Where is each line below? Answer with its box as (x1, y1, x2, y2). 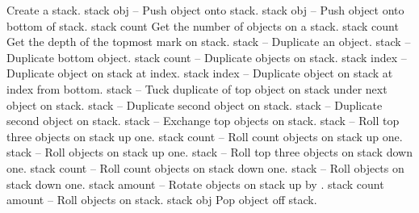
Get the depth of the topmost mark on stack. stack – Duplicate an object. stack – (6, 33, 411, 50)
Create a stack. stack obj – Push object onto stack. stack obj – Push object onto (6, 2, 404, 18)
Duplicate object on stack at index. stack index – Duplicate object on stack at (6, 65, 393, 81)
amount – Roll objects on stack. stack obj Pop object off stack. (6, 191, 317, 208)
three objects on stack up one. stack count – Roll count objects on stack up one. (6, 127, 403, 144)
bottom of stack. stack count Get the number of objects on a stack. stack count (6, 17, 399, 34)
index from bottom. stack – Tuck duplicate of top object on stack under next (6, 80, 388, 97)
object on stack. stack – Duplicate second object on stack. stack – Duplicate (6, 96, 383, 113)
